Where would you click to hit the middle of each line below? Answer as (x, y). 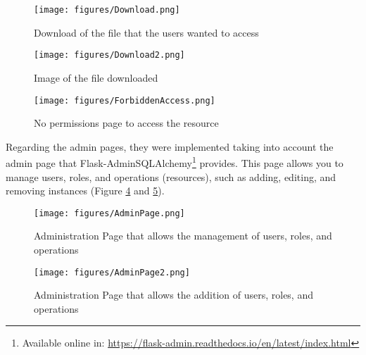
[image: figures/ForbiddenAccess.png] (125, 100)
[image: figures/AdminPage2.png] (112, 272)
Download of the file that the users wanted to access (146, 32)
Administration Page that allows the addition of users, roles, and (173, 295)
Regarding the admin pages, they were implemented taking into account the (170, 146)
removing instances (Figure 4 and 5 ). (85, 191)
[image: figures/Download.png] (107, 10)
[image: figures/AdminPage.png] (109, 213)
